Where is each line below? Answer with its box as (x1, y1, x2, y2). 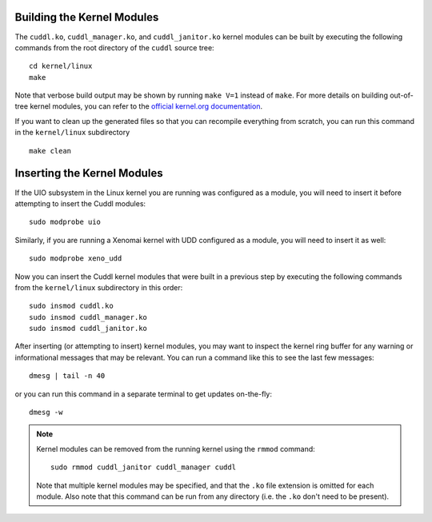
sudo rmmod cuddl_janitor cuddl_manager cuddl (50, 463, 236, 472)
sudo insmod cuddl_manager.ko (29, 313, 148, 321)
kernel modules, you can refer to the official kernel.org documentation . (29, 102, 263, 111)
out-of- (389, 90, 414, 100)
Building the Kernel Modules (14, 10, 159, 24)
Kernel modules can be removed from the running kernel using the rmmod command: (36, 444, 315, 453)
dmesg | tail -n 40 (29, 372, 106, 381)
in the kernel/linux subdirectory (14, 128, 130, 137)
